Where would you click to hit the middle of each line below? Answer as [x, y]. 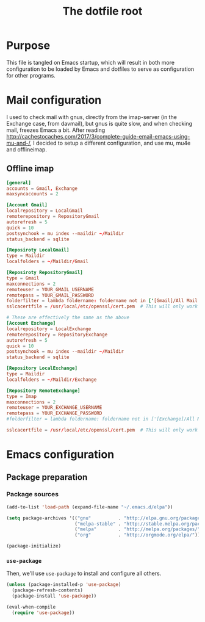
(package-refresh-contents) [48, 590]
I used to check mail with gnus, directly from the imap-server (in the [92, 117]
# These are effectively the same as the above [68, 318]
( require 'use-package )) [43, 613]
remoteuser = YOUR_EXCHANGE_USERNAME [54, 408]
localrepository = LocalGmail [45, 211]
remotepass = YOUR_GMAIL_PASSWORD [50, 295]
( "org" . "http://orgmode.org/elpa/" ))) [138, 535]
